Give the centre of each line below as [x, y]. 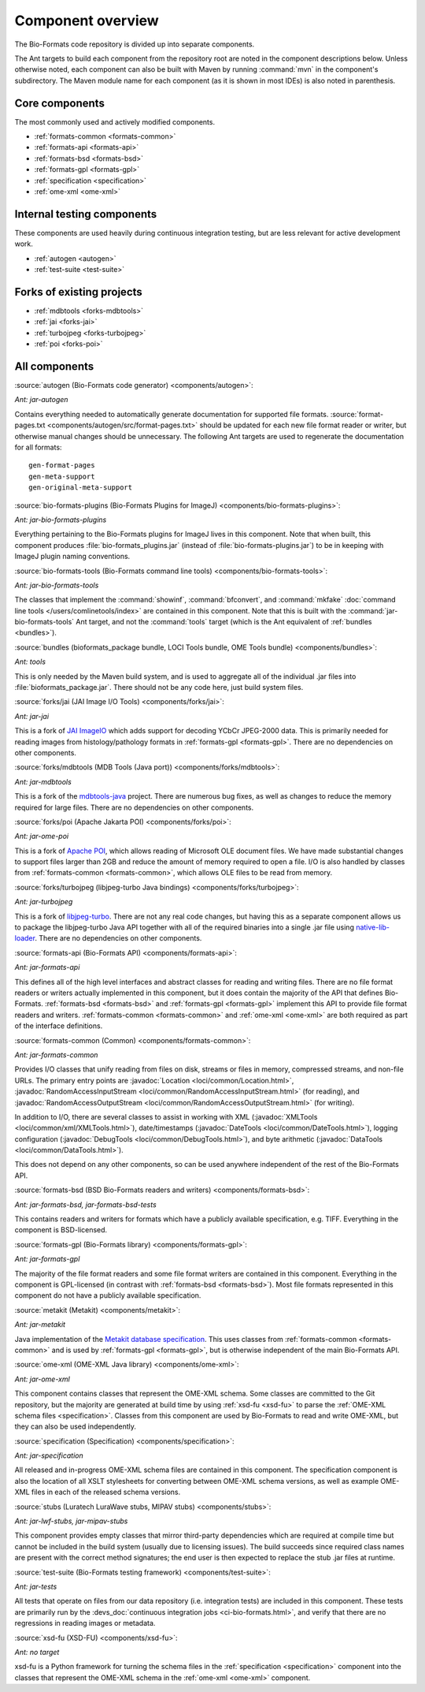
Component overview [87, 20]
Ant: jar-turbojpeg [44, 902]
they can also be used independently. [76, 1426]
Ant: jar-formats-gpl [47, 1259]
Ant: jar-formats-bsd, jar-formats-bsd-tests [85, 1204]
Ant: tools [30, 662]
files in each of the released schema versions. [106, 1492]
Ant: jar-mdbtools [43, 781]
